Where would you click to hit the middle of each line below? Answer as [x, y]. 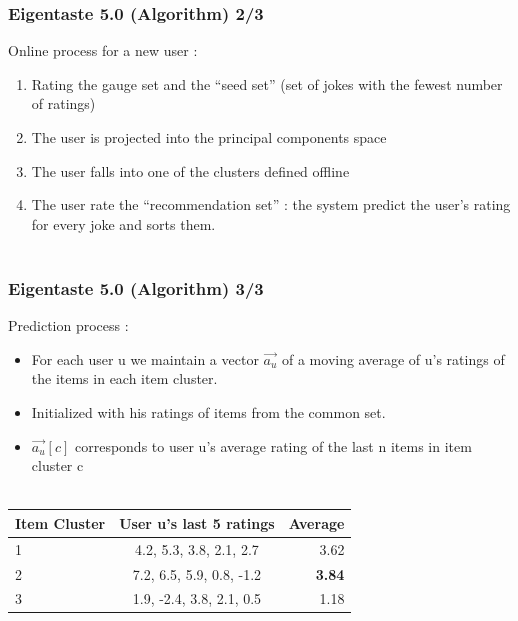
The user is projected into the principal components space [209, 137]
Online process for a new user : [103, 50]
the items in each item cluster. [124, 378]
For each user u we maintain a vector [145, 358]
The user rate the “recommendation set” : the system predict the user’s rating [271, 204]
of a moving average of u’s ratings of [393, 358]
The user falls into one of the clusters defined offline [190, 170]
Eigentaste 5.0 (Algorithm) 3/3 [136, 287]
